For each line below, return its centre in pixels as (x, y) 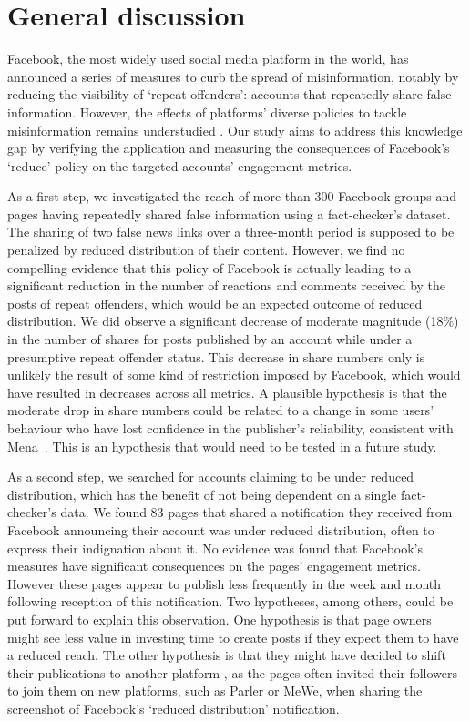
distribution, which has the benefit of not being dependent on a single (202, 494)
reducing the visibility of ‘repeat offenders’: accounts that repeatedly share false (230, 94)
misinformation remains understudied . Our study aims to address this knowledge (235, 130)
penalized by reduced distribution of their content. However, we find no (206, 250)
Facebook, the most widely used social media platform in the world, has (208, 59)
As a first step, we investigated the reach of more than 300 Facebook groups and (232, 196)
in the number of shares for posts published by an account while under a (210, 339)
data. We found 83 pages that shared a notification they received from (256, 512)
